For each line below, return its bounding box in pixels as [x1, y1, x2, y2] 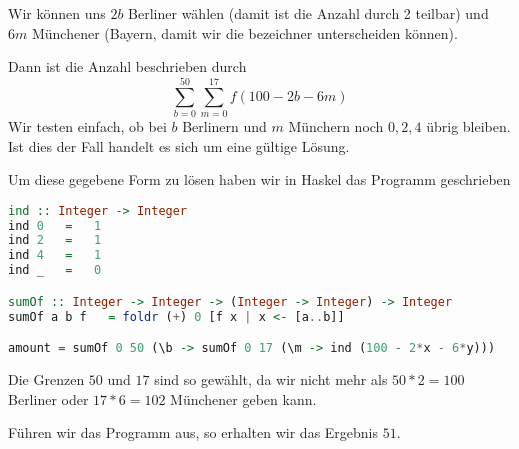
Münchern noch [288, 115, 384, 136]
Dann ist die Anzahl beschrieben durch [8, 56, 247, 77]
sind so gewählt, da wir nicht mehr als [154, 369, 388, 389]
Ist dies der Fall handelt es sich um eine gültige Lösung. [8, 135, 350, 156]
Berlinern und [182, 115, 267, 136]
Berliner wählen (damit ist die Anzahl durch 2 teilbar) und [128, 3, 489, 23]
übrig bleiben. [426, 115, 511, 136]
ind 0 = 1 [8, 218, 102, 233]
